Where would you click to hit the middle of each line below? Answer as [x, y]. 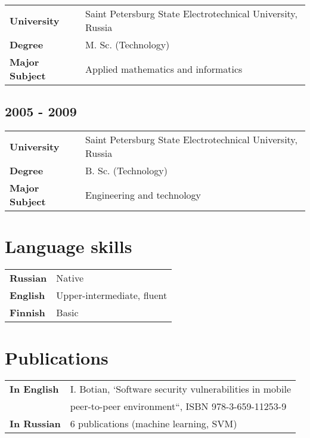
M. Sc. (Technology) [127, 44]
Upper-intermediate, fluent [112, 295]
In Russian [35, 424]
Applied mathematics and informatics [164, 69]
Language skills [69, 246]
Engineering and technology [143, 195]
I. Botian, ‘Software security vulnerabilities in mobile [180, 389]
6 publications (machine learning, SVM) [154, 424]
